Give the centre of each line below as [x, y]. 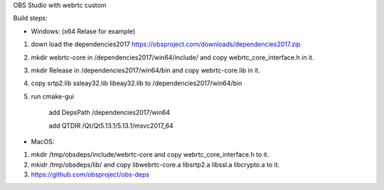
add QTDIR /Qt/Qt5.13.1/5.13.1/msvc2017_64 [111, 125]
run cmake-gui [53, 96]
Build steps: [30, 18]
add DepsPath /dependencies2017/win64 [110, 113]
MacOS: [43, 141]
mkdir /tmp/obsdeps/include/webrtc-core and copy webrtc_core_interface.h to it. [150, 155]
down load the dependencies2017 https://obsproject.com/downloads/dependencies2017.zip [166, 44]
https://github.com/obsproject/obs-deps [90, 174]
